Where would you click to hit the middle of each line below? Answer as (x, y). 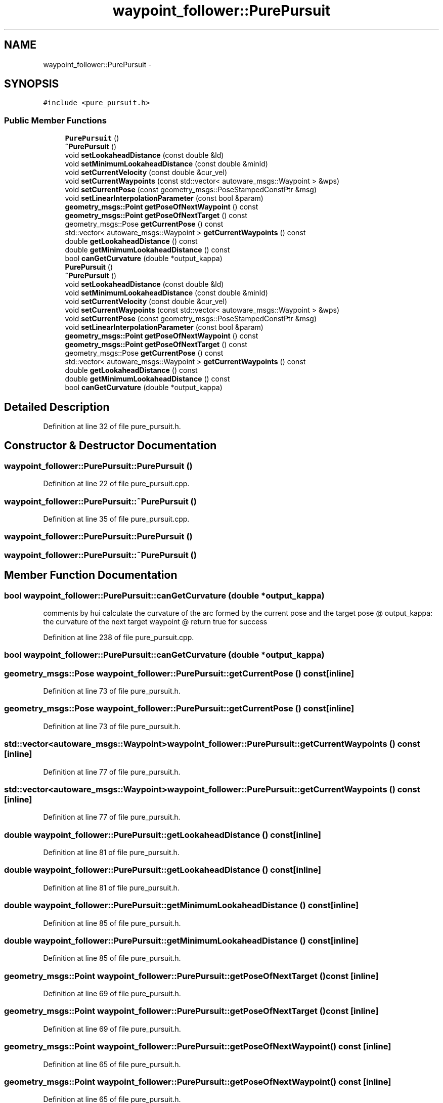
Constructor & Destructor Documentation (110, 446)
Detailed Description (57, 407)
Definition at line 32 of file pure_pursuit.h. (112, 427)
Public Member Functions (55, 120)
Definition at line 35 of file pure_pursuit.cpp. (116, 519)
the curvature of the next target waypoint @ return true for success (155, 621)
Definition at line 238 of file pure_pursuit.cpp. (119, 637)
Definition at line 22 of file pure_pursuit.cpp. (116, 484)
